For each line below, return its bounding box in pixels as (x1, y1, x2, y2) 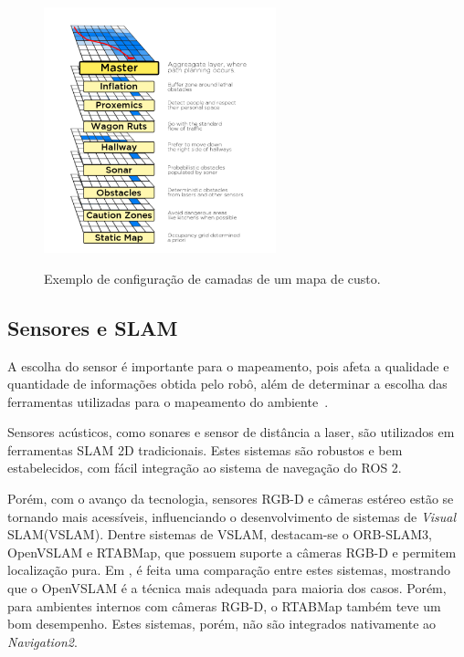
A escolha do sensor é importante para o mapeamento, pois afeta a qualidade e (7, 356, 449, 375)
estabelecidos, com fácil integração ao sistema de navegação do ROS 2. (7, 458, 402, 477)
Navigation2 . (7, 631, 78, 651)
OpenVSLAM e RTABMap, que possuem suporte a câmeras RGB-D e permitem (7, 542, 457, 561)
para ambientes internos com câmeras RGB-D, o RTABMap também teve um (7, 596, 441, 615)
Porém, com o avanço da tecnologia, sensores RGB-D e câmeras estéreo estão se (7, 489, 454, 508)
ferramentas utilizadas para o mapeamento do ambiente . (7, 391, 329, 411)
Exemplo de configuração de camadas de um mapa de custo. (44, 268, 381, 287)
